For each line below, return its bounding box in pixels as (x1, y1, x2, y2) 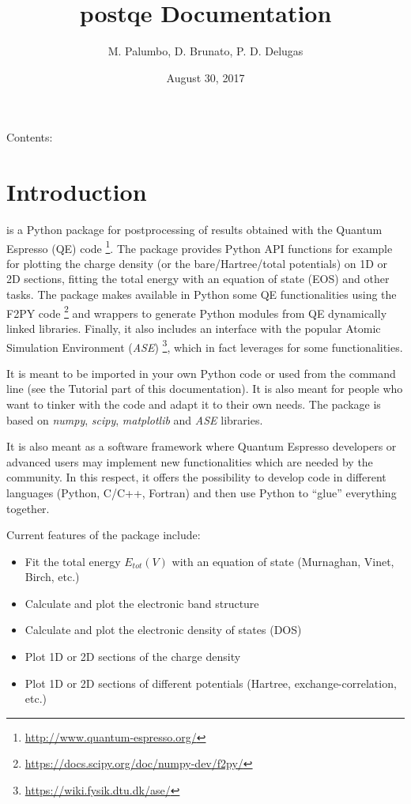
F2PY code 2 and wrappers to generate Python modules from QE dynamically (6, 302, 387, 321)
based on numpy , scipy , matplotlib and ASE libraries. (6, 411, 263, 428)
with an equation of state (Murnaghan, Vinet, (172, 553, 394, 569)
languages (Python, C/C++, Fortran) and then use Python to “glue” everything (6, 484, 397, 500)
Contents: (6, 129, 53, 145)
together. (6, 500, 50, 516)
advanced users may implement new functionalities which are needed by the (6, 453, 373, 470)
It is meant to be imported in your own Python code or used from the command (6, 364, 396, 381)
